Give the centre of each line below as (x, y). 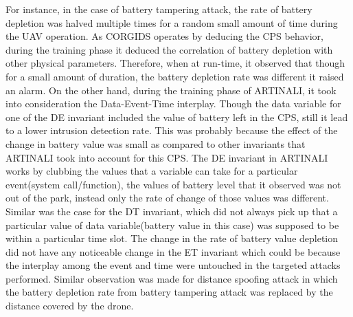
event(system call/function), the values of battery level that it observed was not (173, 184)
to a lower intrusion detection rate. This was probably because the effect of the (172, 130)
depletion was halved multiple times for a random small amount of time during (172, 22)
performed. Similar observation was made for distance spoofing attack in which (172, 278)
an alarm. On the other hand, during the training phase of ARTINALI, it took (171, 90)
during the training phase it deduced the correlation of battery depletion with (169, 49)
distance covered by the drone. (70, 306)
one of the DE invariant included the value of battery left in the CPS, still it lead (177, 117)
